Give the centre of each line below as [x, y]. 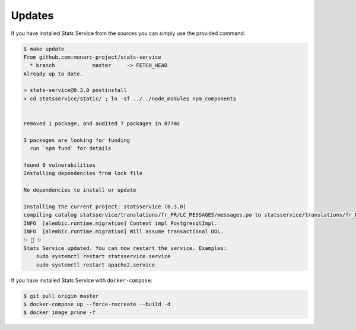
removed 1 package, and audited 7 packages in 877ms [102, 124]
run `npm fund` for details [71, 149]
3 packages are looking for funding [77, 140]
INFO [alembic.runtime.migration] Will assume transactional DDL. [124, 232]
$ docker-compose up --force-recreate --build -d [97, 304]
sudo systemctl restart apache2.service [96, 265]
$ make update [44, 49]
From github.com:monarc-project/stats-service [92, 57]
